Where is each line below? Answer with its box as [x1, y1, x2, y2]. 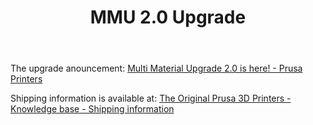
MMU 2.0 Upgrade [89, 6, 247, 29]
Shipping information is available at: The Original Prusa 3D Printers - [10, 92, 292, 105]
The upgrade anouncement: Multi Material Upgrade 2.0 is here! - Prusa [10, 62, 303, 75]
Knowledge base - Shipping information [10, 103, 175, 115]
